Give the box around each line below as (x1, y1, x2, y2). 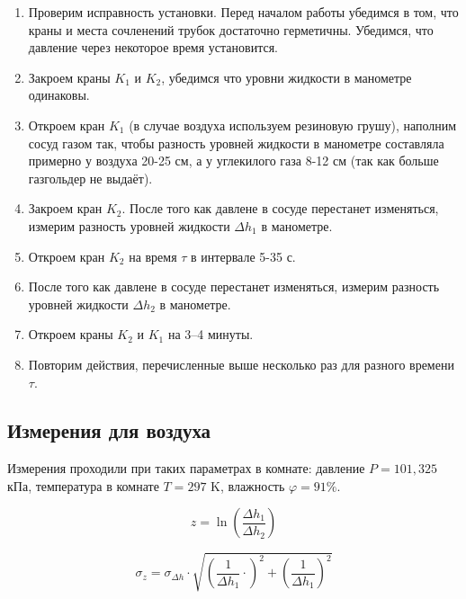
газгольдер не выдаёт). (28, 168, 153, 187)
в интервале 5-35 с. (191, 246, 296, 265)
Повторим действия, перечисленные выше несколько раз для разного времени (28, 354, 454, 373)
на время (129, 246, 177, 265)
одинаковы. (28, 85, 90, 104)
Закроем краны (28, 67, 111, 86)
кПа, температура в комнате (7, 476, 159, 495)
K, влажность (211, 476, 285, 495)
